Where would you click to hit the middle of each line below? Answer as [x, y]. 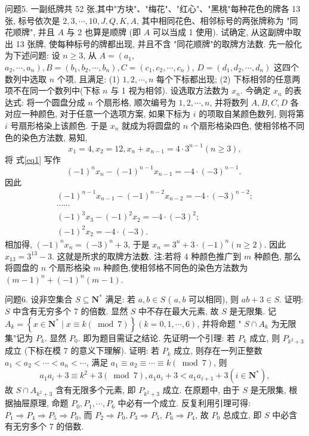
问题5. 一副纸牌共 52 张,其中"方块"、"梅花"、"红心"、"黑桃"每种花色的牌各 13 [153, 8]
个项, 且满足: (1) [88, 78]
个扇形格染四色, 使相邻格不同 [248, 125]
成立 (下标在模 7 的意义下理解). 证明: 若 [82, 350]
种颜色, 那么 [277, 256]
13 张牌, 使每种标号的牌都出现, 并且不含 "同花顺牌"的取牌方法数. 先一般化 [159, 43]
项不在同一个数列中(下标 [52, 90]
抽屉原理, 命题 [41, 403]
